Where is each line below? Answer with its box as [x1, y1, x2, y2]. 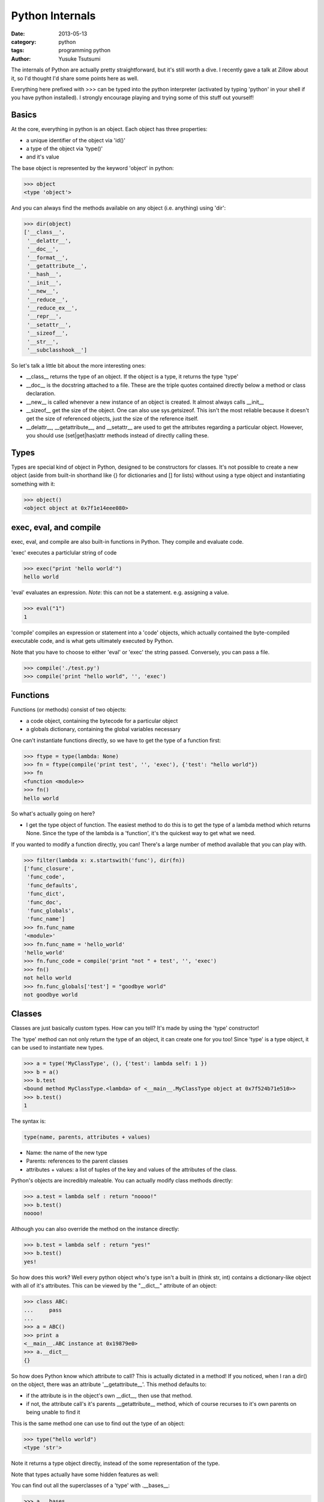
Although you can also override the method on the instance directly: [11, 1225, 179, 1232]
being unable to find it [26, 1409, 80, 1416]
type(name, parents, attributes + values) [23, 1134, 151, 1141]
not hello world [23, 974, 72, 982]
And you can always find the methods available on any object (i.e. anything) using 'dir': [11, 204, 226, 211]
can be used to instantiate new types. [11, 1044, 104, 1051]
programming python [58, 47, 111, 54]
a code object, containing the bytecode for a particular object [26, 717, 178, 724]
